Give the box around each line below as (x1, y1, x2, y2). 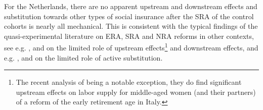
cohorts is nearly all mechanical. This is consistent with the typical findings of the (4, 21, 258, 31)
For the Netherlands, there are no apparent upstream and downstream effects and (4, 1, 257, 11)
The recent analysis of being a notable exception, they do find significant (16, 77, 242, 87)
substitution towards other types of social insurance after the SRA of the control (4, 11, 254, 21)
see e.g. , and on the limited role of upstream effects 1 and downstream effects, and (4, 41, 258, 53)
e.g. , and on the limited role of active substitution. (4, 52, 163, 63)
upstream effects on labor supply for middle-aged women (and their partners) (16, 86, 256, 97)
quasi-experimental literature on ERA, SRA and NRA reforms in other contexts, (4, 30, 254, 41)
